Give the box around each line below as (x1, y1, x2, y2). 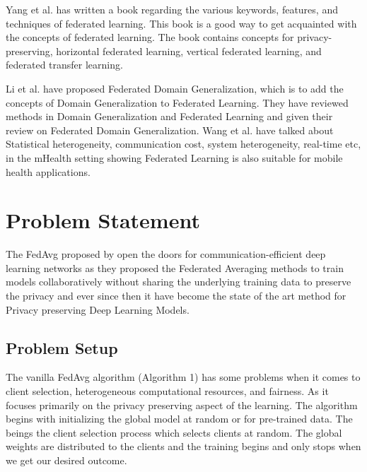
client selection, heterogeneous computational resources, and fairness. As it (6, 384, 329, 399)
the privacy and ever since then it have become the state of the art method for (6, 288, 346, 303)
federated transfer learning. (6, 57, 123, 72)
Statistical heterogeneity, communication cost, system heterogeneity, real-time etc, (6, 136, 361, 151)
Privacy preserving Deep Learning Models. (6, 302, 190, 317)
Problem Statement (6, 206, 200, 235)
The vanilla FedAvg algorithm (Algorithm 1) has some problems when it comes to (6, 370, 361, 384)
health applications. (6, 164, 91, 179)
